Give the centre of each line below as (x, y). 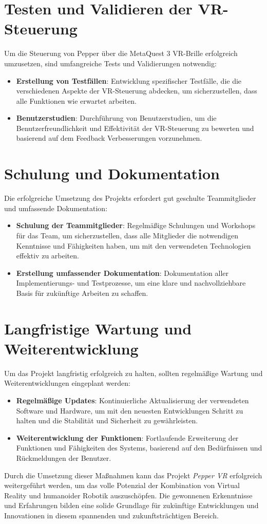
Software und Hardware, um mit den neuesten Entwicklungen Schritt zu (130, 410)
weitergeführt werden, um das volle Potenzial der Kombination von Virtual (122, 485)
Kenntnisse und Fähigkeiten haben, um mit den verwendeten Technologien (133, 245)
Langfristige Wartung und (98, 328)
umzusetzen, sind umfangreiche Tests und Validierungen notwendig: (110, 63)
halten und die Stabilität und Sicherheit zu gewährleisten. (107, 420)
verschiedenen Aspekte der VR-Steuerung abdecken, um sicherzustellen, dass (137, 91)
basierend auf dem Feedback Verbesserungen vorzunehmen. (109, 138)
